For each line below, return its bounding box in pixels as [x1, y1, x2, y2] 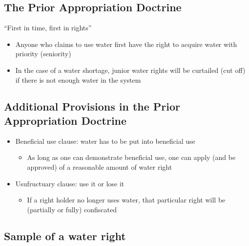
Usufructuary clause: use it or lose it [15, 178, 124, 188]
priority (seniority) [15, 48, 71, 59]
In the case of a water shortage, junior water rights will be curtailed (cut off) [15, 65, 246, 75]
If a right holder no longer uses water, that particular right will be [27, 195, 226, 205]
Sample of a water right [4, 228, 126, 243]
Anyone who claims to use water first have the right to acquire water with [15, 39, 237, 49]
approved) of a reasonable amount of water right [27, 161, 172, 172]
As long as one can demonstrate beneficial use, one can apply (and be [27, 152, 236, 162]
